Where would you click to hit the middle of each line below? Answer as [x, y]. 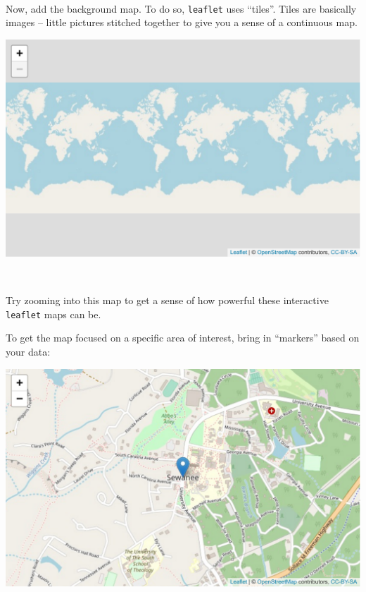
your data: [28, 351]
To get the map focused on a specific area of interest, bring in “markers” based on [183, 338]
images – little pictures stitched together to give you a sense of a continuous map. [182, 22]
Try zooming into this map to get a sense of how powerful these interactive [167, 300]
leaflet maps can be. [53, 314]
